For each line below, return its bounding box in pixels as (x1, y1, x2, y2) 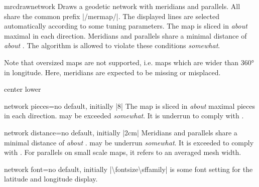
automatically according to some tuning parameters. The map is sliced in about (4, 21, 247, 31)
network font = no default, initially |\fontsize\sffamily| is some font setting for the (4, 163, 253, 174)
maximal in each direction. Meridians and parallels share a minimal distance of (4, 30, 247, 41)
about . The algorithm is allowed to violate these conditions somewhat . (4, 40, 220, 51)
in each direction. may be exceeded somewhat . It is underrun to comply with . (4, 110, 244, 121)
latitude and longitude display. (4, 173, 98, 184)
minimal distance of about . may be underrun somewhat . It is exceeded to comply (4, 137, 254, 147)
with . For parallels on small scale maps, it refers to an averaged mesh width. (4, 147, 241, 157)
